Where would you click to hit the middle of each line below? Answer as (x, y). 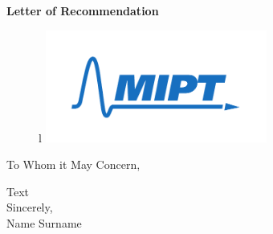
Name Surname (44, 223)
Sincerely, (30, 207)
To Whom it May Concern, (73, 164)
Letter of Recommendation (83, 10)
